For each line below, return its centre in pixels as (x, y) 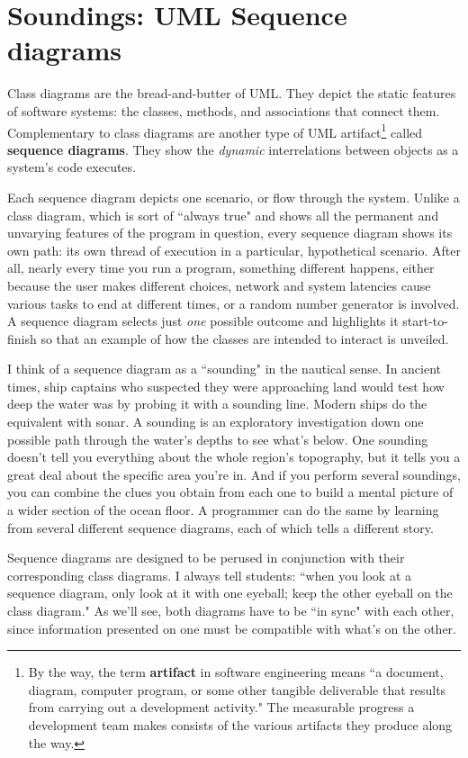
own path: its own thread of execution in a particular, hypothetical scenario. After (234, 250)
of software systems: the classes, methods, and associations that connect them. (224, 110)
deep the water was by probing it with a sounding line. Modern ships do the (217, 404)
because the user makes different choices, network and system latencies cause (219, 285)
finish (22, 338)
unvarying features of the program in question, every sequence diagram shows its (230, 233)
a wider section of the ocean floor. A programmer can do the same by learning (223, 510)
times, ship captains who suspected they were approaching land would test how (226, 386)
